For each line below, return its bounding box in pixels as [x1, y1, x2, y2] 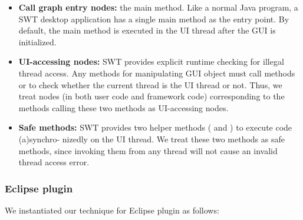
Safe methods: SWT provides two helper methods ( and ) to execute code [18, 121, 292, 134]
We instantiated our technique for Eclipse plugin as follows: [5, 204, 219, 216]
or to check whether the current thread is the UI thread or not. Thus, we [18, 78, 282, 91]
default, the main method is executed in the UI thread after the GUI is [18, 24, 276, 36]
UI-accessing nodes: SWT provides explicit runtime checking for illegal [18, 55, 284, 68]
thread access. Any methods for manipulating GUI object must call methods [18, 66, 295, 79]
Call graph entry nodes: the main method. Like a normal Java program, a [18, 1, 298, 13]
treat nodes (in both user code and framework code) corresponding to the [18, 90, 285, 102]
